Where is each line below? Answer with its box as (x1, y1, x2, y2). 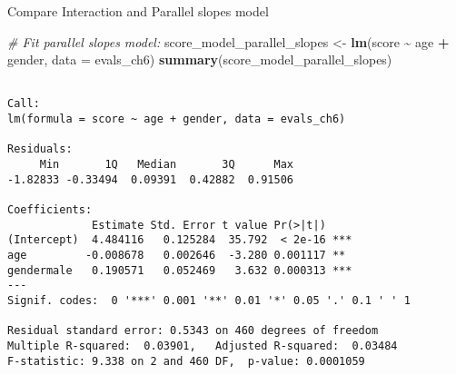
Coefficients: (7, 203, 93, 217)
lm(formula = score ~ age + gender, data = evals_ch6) (7, 113, 346, 126)
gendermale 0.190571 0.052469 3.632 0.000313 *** (7, 263, 352, 277)
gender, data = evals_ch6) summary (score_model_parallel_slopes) (7, 50, 392, 69)
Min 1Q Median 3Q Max (39, 158, 293, 172)
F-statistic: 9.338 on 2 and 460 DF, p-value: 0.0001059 (7, 354, 365, 368)
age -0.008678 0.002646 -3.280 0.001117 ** (7, 249, 346, 262)
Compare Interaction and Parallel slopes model (7, 2, 269, 20)
